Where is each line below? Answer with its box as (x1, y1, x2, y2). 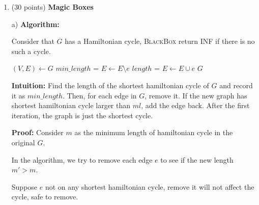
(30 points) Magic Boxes (11, 2, 94, 12)
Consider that (11, 36, 54, 46)
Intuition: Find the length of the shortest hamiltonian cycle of (11, 80, 209, 90)
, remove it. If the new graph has (145, 90, 247, 100)
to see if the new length (160, 154, 234, 165)
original (11, 137, 35, 147)
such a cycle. (11, 45, 51, 56)
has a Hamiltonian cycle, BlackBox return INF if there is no (65, 36, 255, 46)
